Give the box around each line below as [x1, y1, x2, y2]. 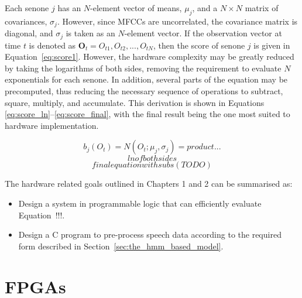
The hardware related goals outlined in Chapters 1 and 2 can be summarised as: [5, 177, 293, 190]
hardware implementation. [5, 119, 99, 131]
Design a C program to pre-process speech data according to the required [18, 228, 282, 241]
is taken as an [66, 27, 115, 39]
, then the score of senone [153, 39, 245, 51]
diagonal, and [5, 27, 53, 39]
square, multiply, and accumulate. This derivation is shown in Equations [5, 96, 265, 108]
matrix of [245, 2, 279, 13]
